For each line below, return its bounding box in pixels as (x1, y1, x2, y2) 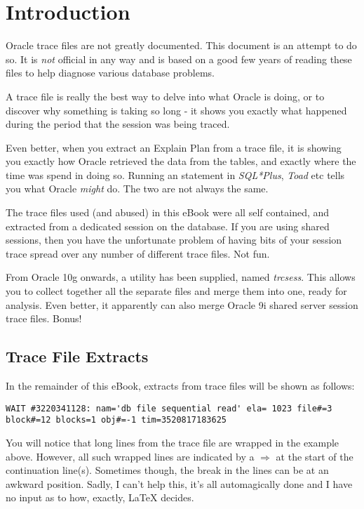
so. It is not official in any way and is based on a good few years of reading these (6, 51, 352, 66)
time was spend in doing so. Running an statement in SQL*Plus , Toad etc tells (6, 167, 345, 182)
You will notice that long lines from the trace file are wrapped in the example (6, 435, 339, 449)
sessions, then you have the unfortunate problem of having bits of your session (6, 232, 342, 247)
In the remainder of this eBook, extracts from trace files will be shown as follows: (6, 378, 355, 393)
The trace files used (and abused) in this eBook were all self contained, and (6, 205, 330, 220)
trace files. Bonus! (6, 311, 82, 326)
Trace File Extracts (6, 345, 149, 367)
